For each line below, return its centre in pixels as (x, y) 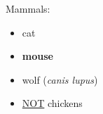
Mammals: (28, 8)
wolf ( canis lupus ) (60, 79)
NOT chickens (52, 103)
